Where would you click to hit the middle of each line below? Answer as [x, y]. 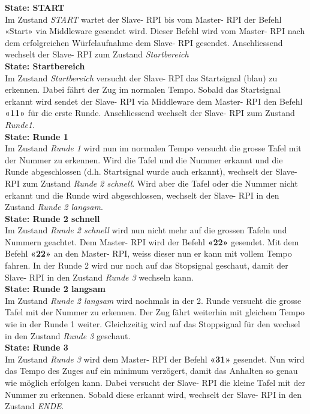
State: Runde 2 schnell [52, 218]
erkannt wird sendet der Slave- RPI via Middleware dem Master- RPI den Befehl [154, 101]
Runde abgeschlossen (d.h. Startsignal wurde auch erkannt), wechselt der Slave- [151, 171]
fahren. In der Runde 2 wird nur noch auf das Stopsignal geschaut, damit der [147, 265]
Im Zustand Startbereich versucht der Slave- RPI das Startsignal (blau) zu [141, 77]
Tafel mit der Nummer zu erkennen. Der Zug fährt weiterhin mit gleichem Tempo [155, 312]
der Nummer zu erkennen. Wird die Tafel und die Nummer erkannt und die [144, 159]
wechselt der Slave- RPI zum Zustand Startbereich [97, 54]
